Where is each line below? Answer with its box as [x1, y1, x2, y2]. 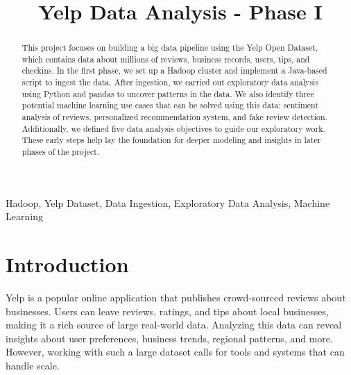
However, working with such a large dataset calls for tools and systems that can [6, 344, 345, 359]
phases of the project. [22, 146, 100, 158]
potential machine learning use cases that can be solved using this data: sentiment [22, 99, 319, 111]
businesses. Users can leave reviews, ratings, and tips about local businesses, [6, 303, 329, 318]
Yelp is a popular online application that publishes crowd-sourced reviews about [6, 290, 346, 305]
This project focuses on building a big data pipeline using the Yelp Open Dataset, [22, 42, 318, 53]
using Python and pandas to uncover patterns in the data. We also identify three [22, 87, 314, 99]
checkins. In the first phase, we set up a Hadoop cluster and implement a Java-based [22, 65, 327, 76]
